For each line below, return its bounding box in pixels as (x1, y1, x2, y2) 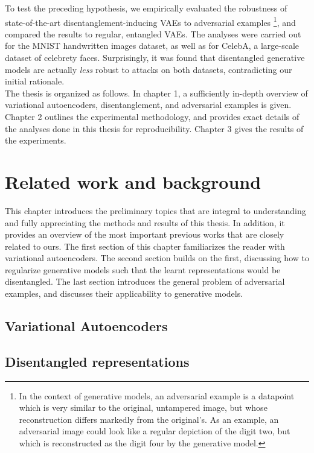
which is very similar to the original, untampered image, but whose (19, 401, 268, 414)
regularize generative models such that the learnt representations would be (5, 263, 281, 276)
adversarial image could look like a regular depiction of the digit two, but (19, 425, 290, 437)
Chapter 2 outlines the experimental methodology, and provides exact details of (5, 110, 300, 122)
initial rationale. (5, 75, 65, 87)
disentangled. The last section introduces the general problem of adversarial (5, 275, 285, 288)
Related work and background (5, 169, 261, 194)
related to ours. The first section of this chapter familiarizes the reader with (5, 239, 285, 252)
